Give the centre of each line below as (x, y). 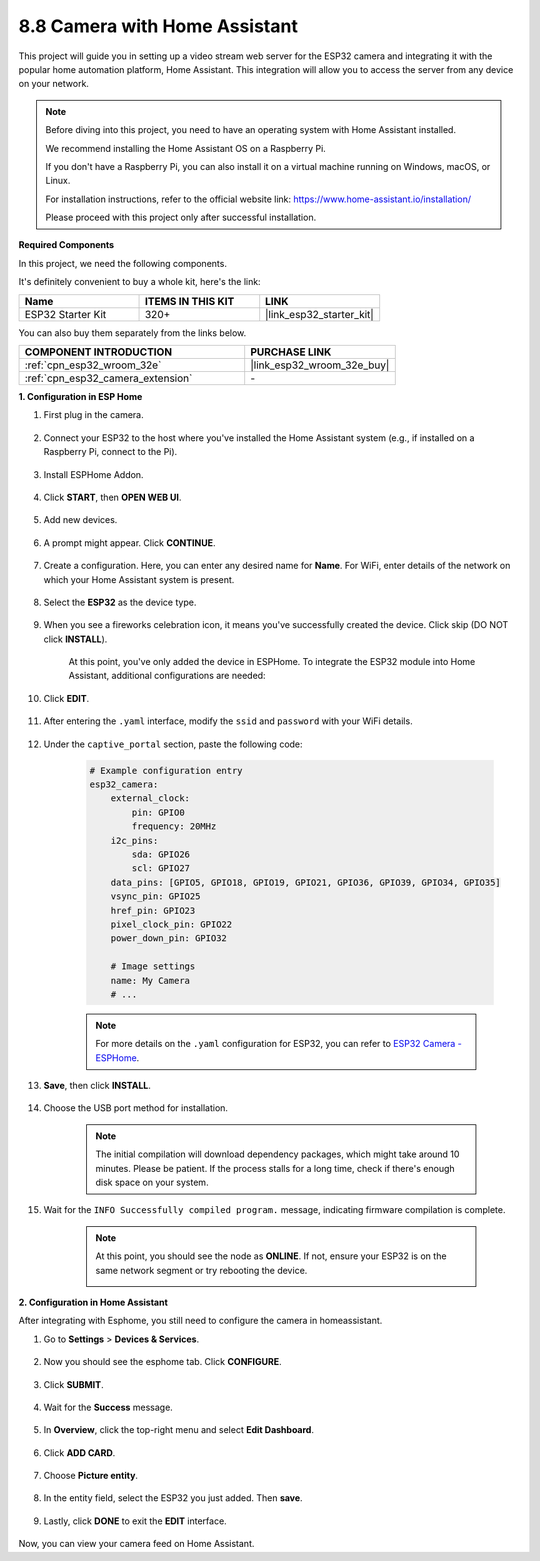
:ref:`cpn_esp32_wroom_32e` (93, 365)
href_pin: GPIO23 (153, 910)
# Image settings (153, 966)
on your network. (54, 84)
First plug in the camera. (93, 415)
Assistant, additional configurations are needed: (167, 676)
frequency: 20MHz (174, 826)
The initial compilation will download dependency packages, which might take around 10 (277, 1154)
